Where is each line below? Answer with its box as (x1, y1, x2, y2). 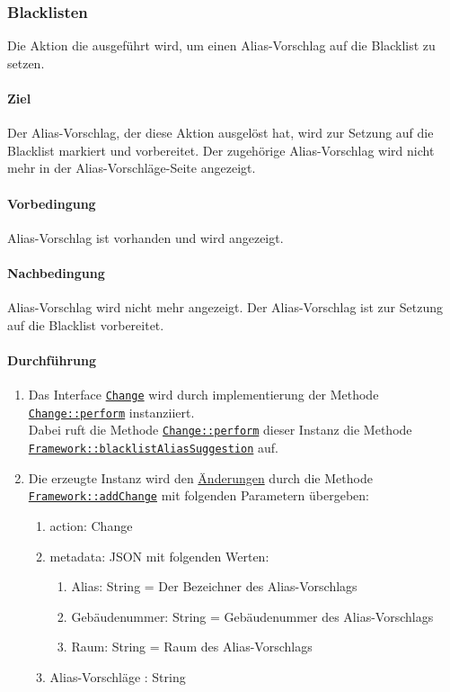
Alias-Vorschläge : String (49, 668, 186, 686)
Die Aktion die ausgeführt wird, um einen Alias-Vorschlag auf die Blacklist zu (7, 36, 436, 55)
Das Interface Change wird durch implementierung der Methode (28, 385, 379, 404)
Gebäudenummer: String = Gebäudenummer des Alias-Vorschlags (71, 607, 434, 625)
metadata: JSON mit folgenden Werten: (49, 546, 269, 565)
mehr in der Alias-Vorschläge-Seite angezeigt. (7, 158, 256, 177)
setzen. (7, 53, 45, 72)
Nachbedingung (7, 263, 105, 282)
